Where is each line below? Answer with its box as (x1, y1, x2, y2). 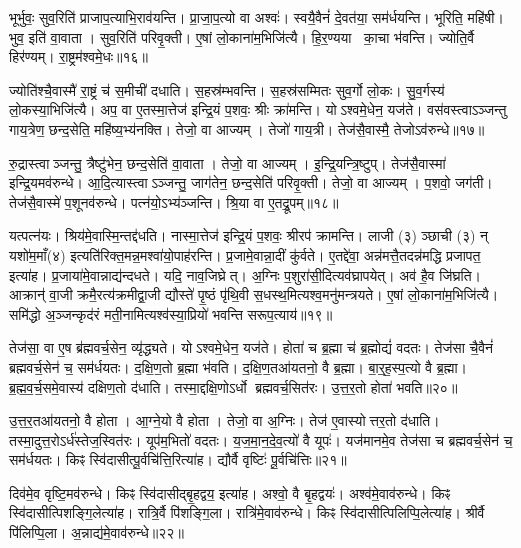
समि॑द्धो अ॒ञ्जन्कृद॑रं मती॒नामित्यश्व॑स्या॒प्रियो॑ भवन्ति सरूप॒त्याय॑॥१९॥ (9, 303, 333, 324)
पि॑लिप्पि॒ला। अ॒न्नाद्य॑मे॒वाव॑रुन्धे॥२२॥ (9, 522, 184, 543)
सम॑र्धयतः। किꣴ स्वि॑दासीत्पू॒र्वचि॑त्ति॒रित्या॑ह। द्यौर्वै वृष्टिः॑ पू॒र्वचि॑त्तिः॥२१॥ (9, 449, 347, 470)
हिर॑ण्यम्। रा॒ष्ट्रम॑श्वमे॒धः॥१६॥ (9, 46, 149, 67)
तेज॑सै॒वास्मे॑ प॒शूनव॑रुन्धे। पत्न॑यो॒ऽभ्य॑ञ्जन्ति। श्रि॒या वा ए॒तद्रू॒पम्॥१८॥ (9, 191, 339, 212)
